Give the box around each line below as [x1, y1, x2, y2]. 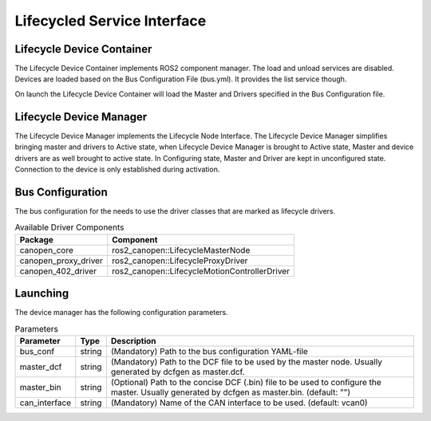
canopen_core [19, 244, 73, 255]
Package [19, 234, 53, 245]
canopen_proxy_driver [19, 255, 103, 266]
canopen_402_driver [19, 266, 97, 277]
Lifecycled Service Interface [14, 12, 207, 30]
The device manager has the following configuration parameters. [14, 308, 228, 317]
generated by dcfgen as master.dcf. [110, 366, 245, 377]
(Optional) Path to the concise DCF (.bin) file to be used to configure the [110, 376, 382, 388]
